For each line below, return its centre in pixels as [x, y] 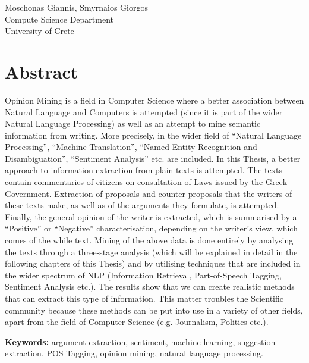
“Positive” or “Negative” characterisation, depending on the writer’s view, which [151, 228]
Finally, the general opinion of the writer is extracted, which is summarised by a [151, 216]
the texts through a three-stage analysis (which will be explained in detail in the [151, 251]
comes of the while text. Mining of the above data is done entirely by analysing [149, 240]
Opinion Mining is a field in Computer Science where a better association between [154, 100]
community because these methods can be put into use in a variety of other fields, [154, 310]
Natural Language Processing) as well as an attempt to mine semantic [133, 123]
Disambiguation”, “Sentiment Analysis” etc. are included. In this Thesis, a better [153, 158]
